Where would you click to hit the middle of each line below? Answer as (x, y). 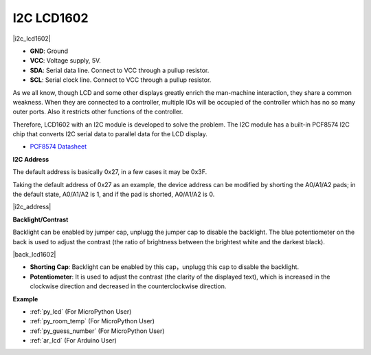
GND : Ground (49, 51)
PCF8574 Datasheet (58, 147)
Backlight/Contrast (41, 219)
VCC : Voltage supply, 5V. (65, 61)
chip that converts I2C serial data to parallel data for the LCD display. (110, 134)
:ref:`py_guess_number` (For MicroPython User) (97, 331)
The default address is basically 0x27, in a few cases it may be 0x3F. (110, 172)
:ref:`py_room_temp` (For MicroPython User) (92, 321)
